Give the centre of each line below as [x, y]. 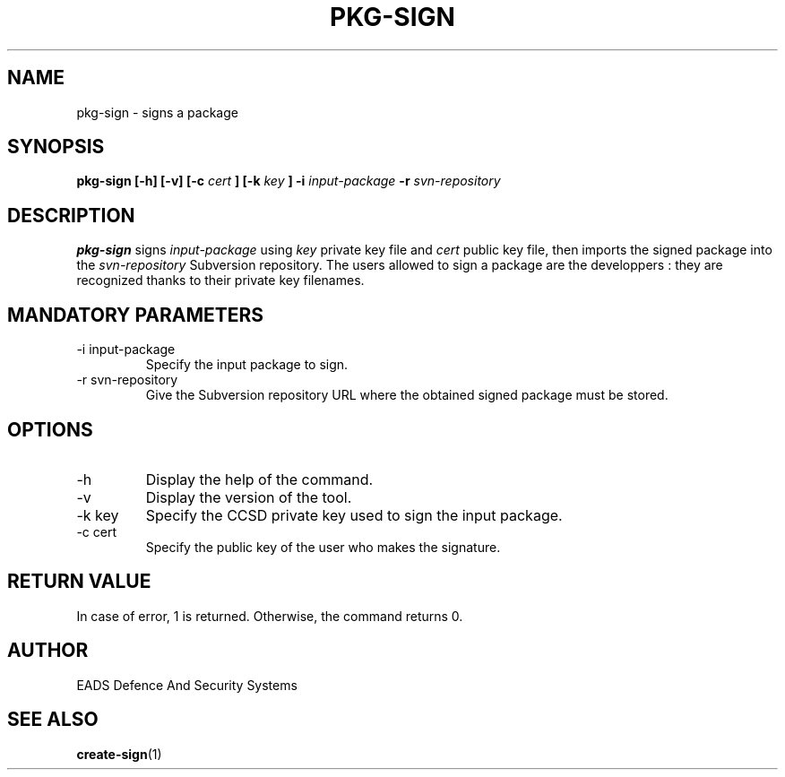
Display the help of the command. [259, 479]
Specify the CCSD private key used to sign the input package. [354, 515]
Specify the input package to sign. [247, 365]
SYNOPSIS [56, 147]
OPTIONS [50, 429]
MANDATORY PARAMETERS [136, 315]
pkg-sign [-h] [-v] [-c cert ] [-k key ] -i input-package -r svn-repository [289, 181]
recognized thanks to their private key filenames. [220, 281]
